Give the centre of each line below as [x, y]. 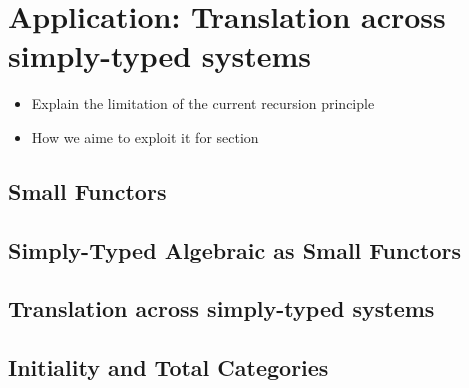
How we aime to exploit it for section [145, 136]
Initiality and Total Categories [168, 367]
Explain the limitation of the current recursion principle [203, 103]
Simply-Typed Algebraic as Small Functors [235, 249]
